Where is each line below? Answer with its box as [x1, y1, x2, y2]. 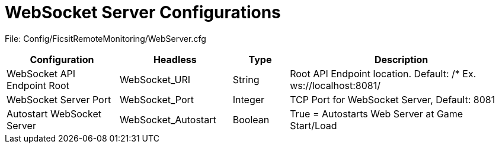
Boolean [232, 113, 270, 126]
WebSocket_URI [119, 73, 191, 85]
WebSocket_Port [119, 93, 194, 106]
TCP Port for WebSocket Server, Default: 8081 [290, 93, 495, 106]
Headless [153, 53, 197, 65]
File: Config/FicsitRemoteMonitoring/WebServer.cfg [5, 33, 206, 44]
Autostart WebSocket [7, 107, 101, 120]
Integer [232, 93, 265, 106]
